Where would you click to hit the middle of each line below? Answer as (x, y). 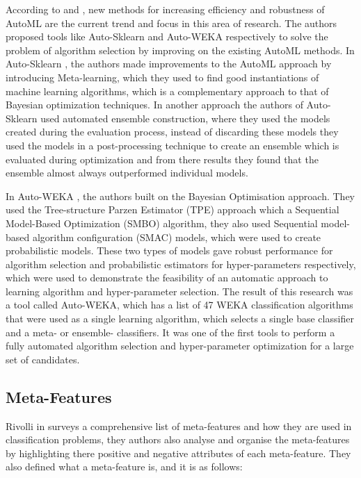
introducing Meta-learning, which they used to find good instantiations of (162, 77)
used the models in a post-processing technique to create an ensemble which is (173, 145)
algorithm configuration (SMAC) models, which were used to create (177, 237)
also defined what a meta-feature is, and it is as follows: (124, 467)
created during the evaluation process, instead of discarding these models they (172, 132)
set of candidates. (43, 359)
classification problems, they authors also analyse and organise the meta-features (178, 439)
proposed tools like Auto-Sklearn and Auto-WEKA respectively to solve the (167, 36)
